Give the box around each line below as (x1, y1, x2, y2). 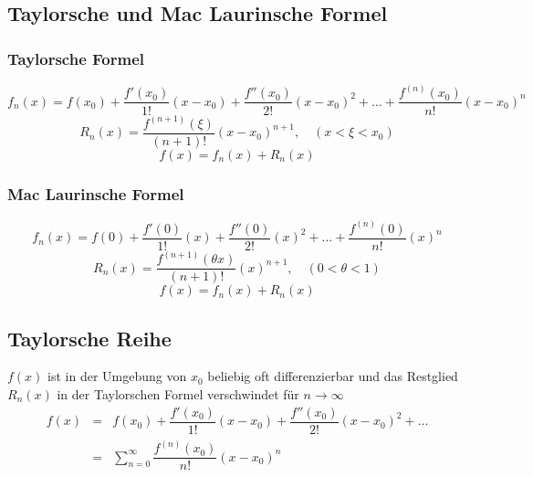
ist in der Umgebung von (47, 366, 187, 386)
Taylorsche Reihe (7, 323, 172, 352)
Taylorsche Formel (7, 47, 144, 69)
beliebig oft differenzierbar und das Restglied (207, 366, 458, 386)
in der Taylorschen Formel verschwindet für (57, 385, 299, 404)
